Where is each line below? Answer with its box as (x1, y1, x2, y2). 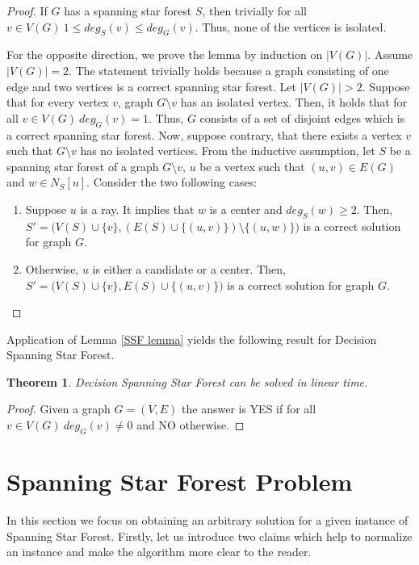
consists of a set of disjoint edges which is (199, 109, 405, 126)
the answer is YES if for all (182, 400, 316, 417)
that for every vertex (6, 94, 109, 111)
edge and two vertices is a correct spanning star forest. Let (6, 77, 296, 94)
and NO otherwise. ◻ (136, 416, 245, 433)
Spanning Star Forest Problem (6, 465, 353, 498)
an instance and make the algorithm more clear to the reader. (6, 543, 312, 560)
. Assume (367, 46, 413, 63)
